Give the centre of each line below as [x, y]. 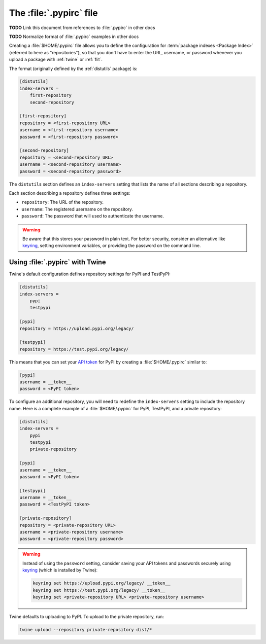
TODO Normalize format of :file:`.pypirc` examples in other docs [74, 36]
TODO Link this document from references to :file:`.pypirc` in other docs [82, 28]
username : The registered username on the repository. [77, 209]
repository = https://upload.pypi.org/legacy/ [77, 328]
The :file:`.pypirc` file [53, 13]
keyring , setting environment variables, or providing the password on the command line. [112, 246]
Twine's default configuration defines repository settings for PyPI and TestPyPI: [90, 274]
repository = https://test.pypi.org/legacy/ [74, 349]
